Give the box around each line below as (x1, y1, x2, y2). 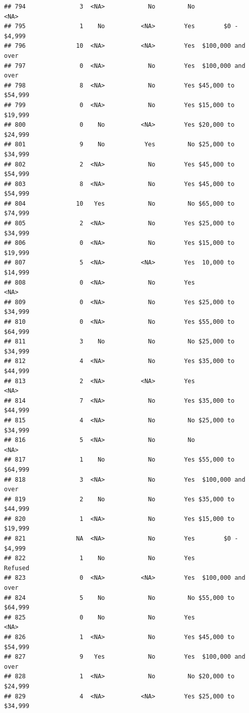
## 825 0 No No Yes (4, 613, 195, 621)
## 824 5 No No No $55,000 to (4, 594, 235, 601)
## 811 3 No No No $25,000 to (4, 338, 235, 345)
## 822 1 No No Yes (4, 555, 195, 562)
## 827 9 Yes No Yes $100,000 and (4, 653, 245, 661)
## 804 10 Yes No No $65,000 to (4, 200, 235, 207)
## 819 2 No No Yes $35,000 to (4, 495, 235, 503)
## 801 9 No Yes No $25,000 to (4, 141, 235, 148)
